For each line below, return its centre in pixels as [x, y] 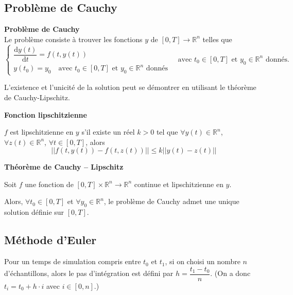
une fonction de [49, 184]
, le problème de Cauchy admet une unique [171, 201]
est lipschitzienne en [42, 132]
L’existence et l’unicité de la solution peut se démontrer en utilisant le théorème [130, 87]
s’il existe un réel [108, 132]
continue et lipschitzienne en [179, 184]
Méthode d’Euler [50, 240]
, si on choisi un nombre [203, 261]
